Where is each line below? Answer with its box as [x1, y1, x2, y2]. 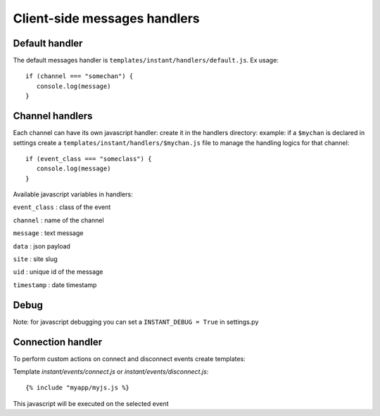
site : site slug [13, 255, 58, 263]
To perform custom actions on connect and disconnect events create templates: [13, 354, 246, 363]
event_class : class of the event [13, 203, 111, 211]
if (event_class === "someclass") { [25, 155, 152, 163]
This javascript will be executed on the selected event [13, 399, 169, 408]
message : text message [13, 229, 84, 237]
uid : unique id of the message [13, 267, 103, 276]
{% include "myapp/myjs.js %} [25, 384, 130, 392]
